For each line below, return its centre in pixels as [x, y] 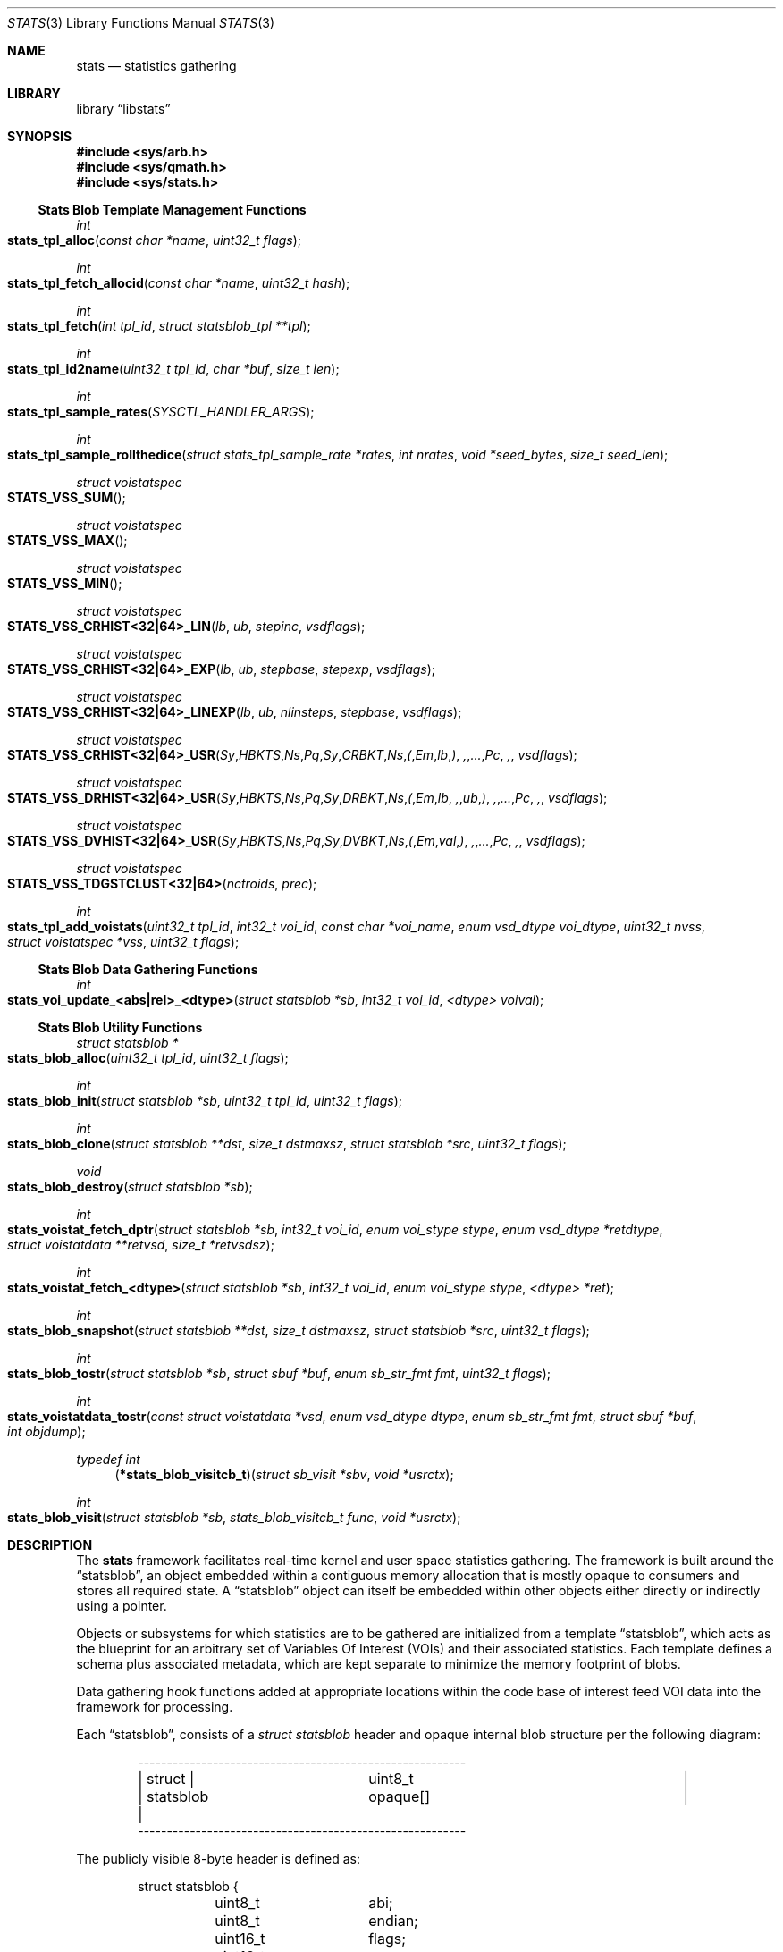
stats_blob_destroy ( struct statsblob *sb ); [130, 1186]
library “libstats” [123, 109]
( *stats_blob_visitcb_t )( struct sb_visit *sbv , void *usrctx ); [284, 1474]
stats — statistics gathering [156, 66]
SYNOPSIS [40, 136]
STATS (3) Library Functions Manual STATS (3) [141, 23]
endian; [393, 1921]
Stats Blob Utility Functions [120, 1027]
